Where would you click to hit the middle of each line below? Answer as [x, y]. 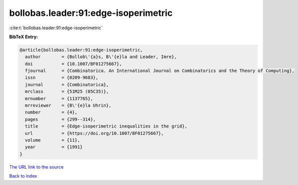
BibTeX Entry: [24, 37]
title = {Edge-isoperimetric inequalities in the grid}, [106, 126]
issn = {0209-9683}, [62, 78]
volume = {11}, [53, 140]
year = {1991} [54, 147]
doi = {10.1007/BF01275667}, [74, 64]
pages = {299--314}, [61, 119]
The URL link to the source [37, 167]
